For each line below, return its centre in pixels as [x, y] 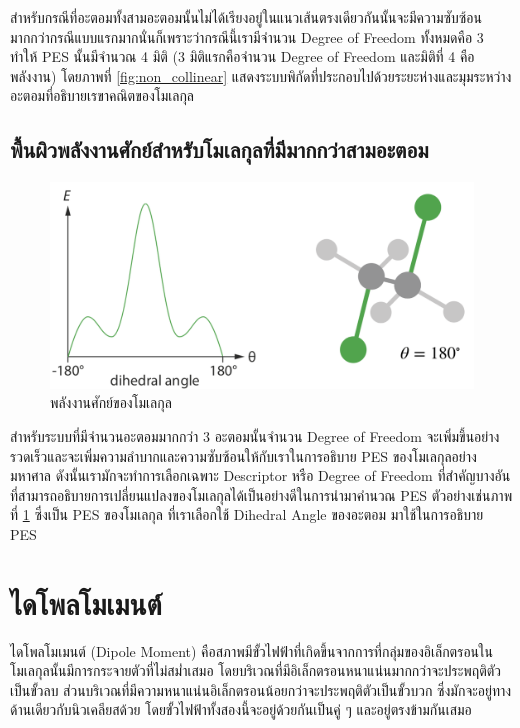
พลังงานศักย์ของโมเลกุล [111, 402]
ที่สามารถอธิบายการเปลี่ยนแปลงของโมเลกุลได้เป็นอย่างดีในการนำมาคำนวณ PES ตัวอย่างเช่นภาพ [261, 494]
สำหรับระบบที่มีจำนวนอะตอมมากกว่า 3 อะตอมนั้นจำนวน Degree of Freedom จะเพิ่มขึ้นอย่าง [255, 435]
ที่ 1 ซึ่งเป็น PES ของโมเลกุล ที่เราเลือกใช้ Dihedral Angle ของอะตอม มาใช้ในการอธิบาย [247, 514]
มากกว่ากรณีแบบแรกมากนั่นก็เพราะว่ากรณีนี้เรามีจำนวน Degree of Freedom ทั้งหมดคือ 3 [247, 36]
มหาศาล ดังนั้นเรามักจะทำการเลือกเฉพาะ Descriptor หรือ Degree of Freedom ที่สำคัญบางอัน [260, 475]
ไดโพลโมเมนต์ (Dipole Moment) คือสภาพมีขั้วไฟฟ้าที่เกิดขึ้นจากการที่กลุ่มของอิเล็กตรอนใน [251, 650]
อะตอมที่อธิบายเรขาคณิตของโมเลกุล [102, 95]
